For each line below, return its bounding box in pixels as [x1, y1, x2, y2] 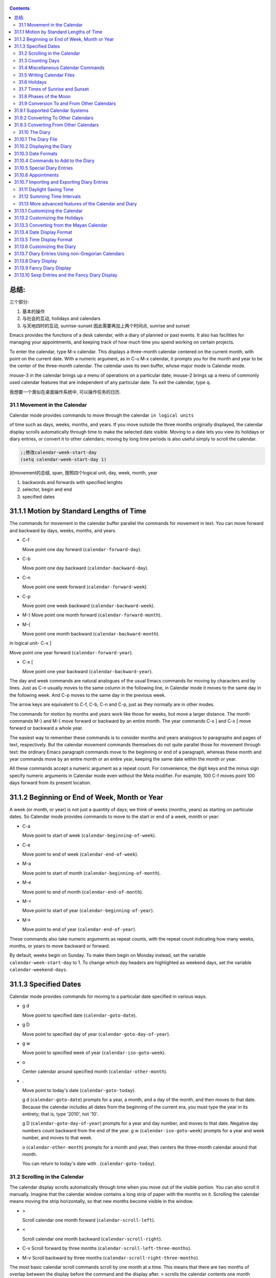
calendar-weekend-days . [9, 967, 68, 973]
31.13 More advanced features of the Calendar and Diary [18, 200, 137, 207]
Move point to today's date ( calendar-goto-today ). [22, 1087, 136, 1093]
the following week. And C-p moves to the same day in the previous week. [9, 692, 166, 698]
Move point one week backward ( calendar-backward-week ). [22, 602, 155, 608]
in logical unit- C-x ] [9, 640, 52, 646]
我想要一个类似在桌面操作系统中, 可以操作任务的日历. [9, 389, 121, 395]
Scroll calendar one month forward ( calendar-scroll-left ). [22, 1217, 155, 1223]
